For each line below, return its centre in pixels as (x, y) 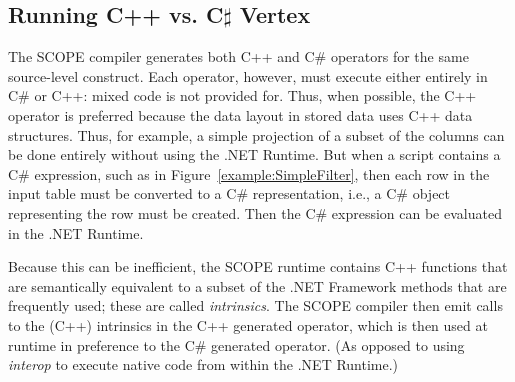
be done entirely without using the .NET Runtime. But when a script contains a (254, 154)
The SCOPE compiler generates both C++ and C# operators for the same (238, 56)
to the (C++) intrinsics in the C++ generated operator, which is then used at (248, 324)
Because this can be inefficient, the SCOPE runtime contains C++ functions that (258, 266)
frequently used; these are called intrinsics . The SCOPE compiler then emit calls (255, 305)
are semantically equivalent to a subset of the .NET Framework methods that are (257, 285)
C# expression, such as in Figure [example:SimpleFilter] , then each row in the (249, 173)
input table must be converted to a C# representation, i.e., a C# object (229, 193)
